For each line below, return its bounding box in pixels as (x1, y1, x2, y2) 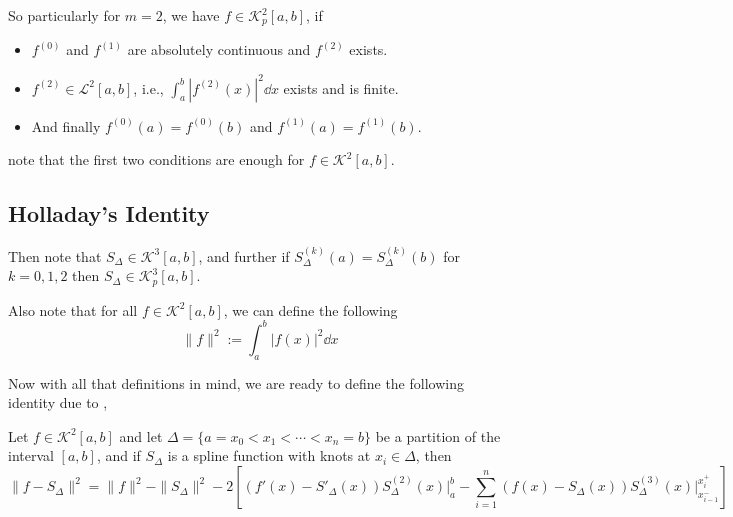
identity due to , (8, 392, 108, 413)
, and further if (198, 245, 290, 266)
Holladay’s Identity (8, 198, 210, 229)
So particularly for (8, 5, 121, 25)
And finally (31, 115, 101, 136)
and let (119, 425, 163, 446)
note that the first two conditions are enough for (8, 149, 305, 170)
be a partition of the (375, 425, 501, 446)
